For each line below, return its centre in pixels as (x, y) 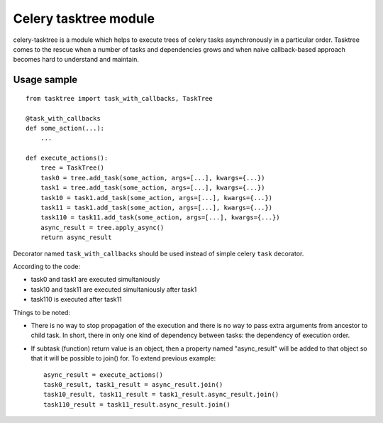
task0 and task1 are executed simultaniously (95, 280)
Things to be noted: (42, 312)
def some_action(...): (65, 128)
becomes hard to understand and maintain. (76, 60)
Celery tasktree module (84, 18)
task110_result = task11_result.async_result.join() (137, 404)
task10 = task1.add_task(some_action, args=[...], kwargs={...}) (156, 198)
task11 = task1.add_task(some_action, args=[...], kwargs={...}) (156, 208)
